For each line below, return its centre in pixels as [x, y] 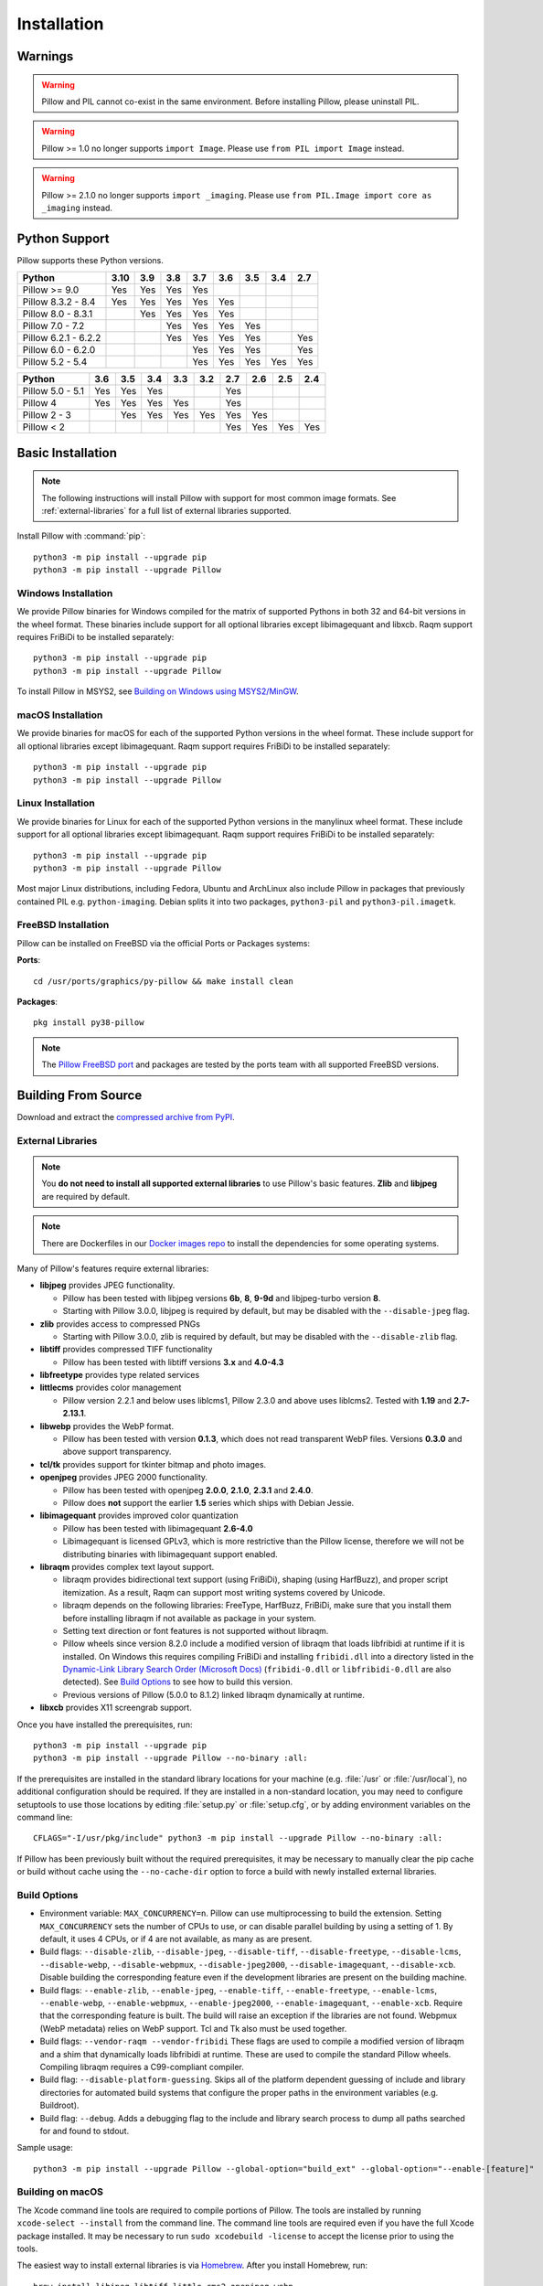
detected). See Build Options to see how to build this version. [178, 1682]
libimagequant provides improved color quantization [139, 1516]
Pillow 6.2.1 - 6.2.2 [62, 338]
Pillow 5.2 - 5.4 [55, 362]
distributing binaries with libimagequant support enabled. [170, 1554]
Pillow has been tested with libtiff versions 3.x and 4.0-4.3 [173, 1362]
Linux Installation [56, 803]
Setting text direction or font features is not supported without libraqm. [196, 1630]
